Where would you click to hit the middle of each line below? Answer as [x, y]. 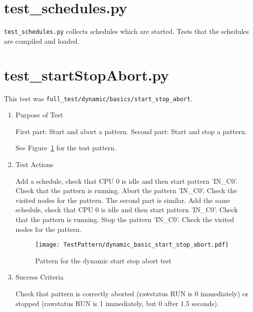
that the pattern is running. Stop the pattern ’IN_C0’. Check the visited [125, 219]
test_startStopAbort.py [86, 74]
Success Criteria [40, 277]
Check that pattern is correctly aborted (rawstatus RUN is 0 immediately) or [132, 293]
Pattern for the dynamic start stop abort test [103, 260]
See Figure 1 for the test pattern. [66, 148]
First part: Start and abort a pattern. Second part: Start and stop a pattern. [131, 131]
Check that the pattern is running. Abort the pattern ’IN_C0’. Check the [126, 190]
